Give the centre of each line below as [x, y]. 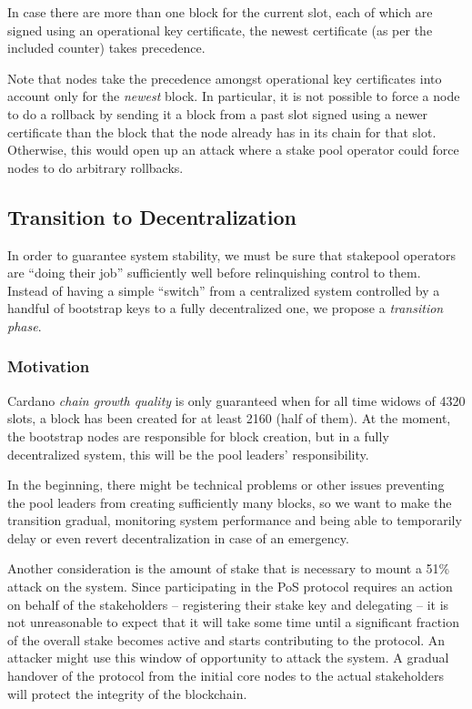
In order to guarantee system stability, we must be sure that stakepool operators [232, 254]
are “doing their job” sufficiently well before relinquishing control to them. [214, 273]
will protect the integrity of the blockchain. [127, 693]
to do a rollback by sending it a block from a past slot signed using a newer [218, 113]
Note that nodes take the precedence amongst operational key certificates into [225, 78]
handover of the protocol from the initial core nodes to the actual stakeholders [226, 676]
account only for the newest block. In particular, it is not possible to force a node [234, 96]
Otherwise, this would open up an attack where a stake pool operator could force [233, 150]
